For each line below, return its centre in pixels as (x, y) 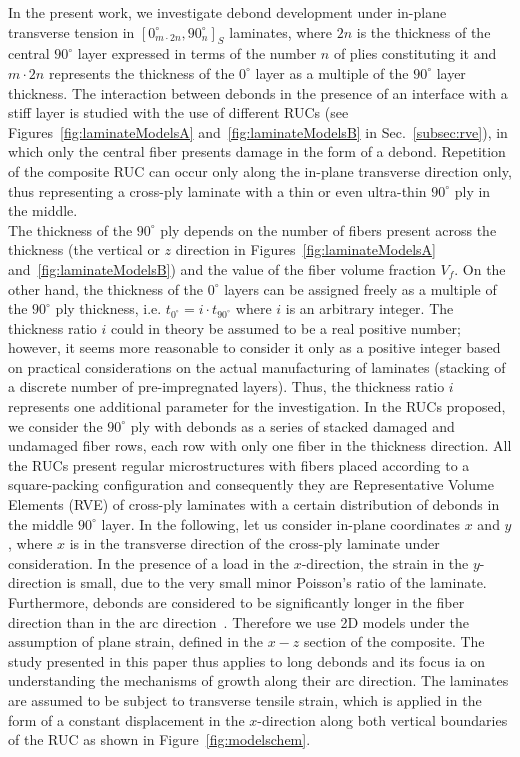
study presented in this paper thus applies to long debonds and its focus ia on (247, 660)
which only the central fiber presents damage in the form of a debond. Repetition (257, 151)
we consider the (55, 425)
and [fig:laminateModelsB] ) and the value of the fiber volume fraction (222, 268)
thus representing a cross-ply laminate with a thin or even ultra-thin (217, 190)
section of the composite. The (394, 641)
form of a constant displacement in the (126, 719)
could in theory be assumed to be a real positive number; (286, 327)
